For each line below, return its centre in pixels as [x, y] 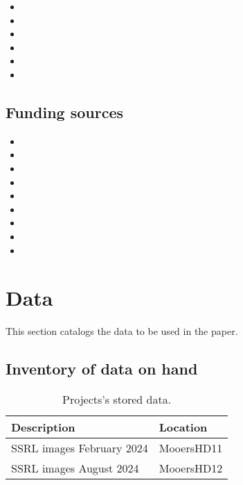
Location [183, 427]
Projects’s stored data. [117, 400]
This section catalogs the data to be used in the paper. [122, 331]
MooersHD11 [191, 448]
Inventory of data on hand [102, 369]
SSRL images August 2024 [75, 468]
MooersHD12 [191, 468]
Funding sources [64, 112]
